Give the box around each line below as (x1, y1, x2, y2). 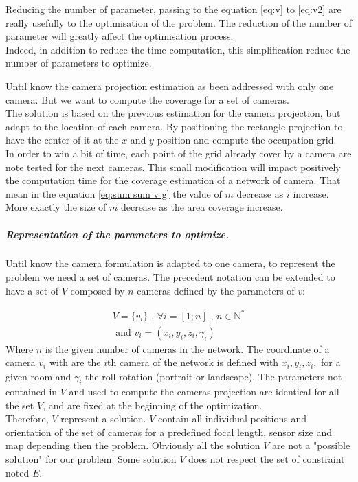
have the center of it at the (5, 133, 119, 147)
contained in (5, 385, 58, 398)
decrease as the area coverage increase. (120, 200, 283, 214)
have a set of (5, 283, 59, 297)
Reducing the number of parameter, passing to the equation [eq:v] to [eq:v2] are (5, 2, 342, 16)
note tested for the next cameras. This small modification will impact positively (5, 159, 341, 174)
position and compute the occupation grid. (157, 133, 337, 147)
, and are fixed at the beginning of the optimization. (43, 398, 262, 412)
